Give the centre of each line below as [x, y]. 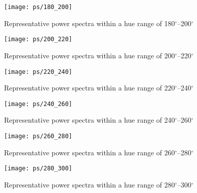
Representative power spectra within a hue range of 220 [89, 88]
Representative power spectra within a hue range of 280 [89, 184]
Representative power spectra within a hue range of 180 [89, 23]
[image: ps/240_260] [38, 104]
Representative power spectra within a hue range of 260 [89, 152]
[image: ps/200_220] [38, 39]
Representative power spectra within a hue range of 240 [89, 120]
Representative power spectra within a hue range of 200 [89, 55]
